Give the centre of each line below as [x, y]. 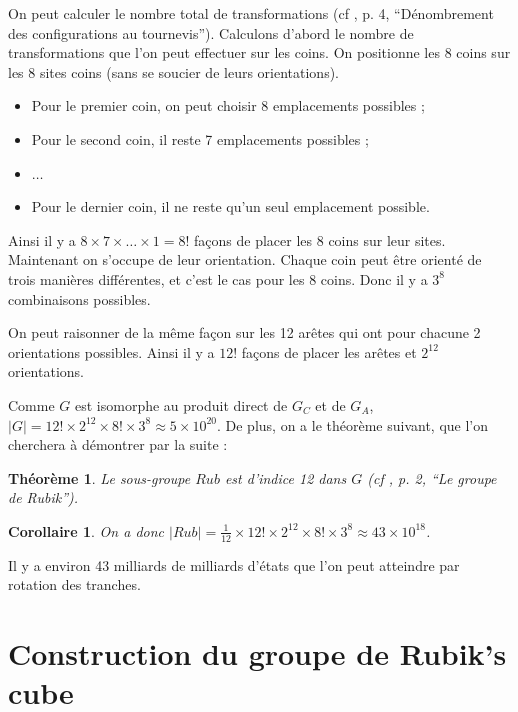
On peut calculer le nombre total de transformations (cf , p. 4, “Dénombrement [251, 13]
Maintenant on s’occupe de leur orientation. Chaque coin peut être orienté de [245, 259]
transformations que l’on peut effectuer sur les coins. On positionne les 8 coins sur [259, 52]
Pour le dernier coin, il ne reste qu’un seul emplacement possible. [230, 206]
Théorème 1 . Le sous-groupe [99, 477]
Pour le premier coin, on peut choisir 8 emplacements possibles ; [228, 105]
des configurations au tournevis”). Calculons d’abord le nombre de [211, 32]
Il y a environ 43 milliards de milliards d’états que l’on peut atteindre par [234, 564]
